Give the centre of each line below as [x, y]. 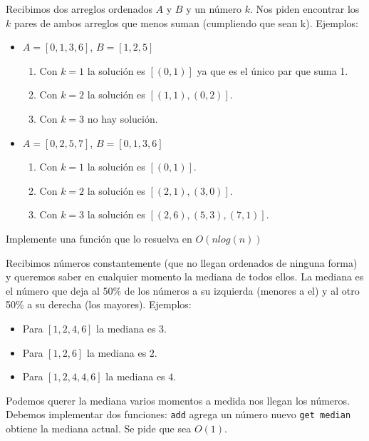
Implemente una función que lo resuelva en [99, 238]
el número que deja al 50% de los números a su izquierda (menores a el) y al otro [183, 290]
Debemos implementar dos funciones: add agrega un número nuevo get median [178, 414]
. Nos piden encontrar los [305, 9]
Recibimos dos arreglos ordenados [79, 9]
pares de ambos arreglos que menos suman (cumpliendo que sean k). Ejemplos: [186, 22]
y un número [214, 9]
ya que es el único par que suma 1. [272, 70]
